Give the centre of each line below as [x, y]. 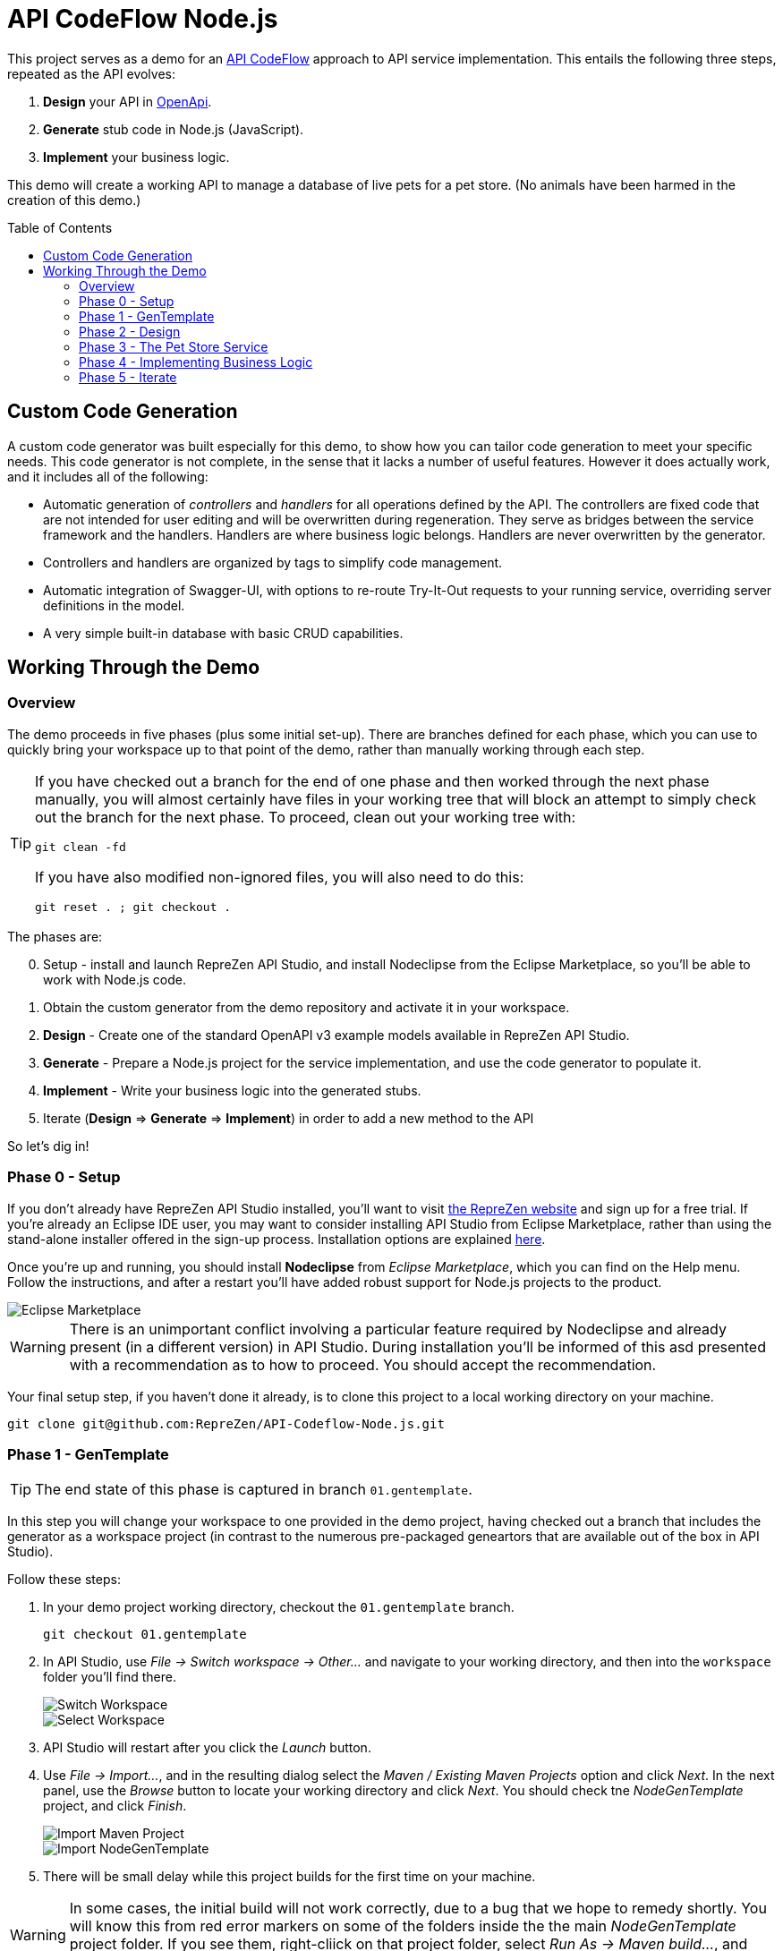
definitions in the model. [114, 605]
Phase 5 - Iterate [128, 377]
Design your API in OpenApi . [128, 101]
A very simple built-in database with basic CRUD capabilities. [223, 633]
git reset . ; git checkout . [133, 907]
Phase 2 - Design [130, 331]
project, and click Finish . [115, 1806]
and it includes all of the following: [108, 476]
